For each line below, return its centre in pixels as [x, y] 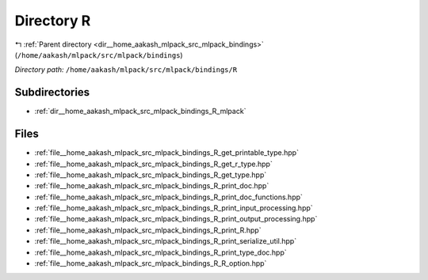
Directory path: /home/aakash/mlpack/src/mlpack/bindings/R [126, 70]
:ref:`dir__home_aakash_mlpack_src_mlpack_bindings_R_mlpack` [140, 112]
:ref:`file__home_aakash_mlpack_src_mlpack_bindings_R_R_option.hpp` [151, 263]
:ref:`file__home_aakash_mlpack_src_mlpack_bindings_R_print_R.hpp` [148, 230]
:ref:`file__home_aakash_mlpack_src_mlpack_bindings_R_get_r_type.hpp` [153, 164]
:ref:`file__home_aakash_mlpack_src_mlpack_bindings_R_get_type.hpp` [151, 175]
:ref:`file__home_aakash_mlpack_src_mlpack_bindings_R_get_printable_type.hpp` [166, 153]
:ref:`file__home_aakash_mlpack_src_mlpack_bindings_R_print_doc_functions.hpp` [168, 197]
